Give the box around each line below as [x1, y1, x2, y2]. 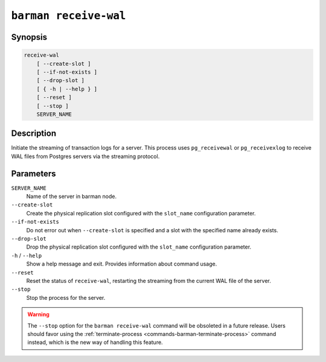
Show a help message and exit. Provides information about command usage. [26, 260, 217, 268]
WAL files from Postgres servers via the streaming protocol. [11, 153, 160, 160]
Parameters [11, 168, 56, 179]
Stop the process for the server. [26, 294, 106, 301]
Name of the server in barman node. [26, 193, 117, 200]
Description [11, 129, 57, 139]
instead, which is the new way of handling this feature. [27, 338, 163, 346]
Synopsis [11, 32, 48, 42]
